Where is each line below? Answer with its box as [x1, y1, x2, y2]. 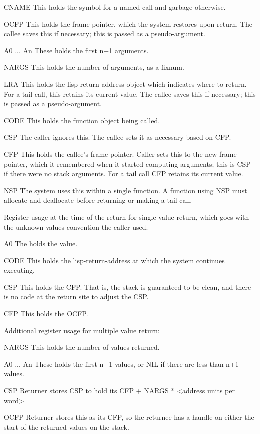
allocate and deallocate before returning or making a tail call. [4, 195, 192, 205]
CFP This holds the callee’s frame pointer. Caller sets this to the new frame [4, 148, 237, 159]
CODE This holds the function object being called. [4, 115, 160, 125]
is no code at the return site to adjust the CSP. [4, 291, 149, 302]
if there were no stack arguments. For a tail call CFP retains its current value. [4, 168, 243, 179]
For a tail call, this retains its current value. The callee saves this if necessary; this [4, 88, 256, 99]
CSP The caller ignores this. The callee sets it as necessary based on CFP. [4, 132, 231, 142]
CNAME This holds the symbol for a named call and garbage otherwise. [4, 2, 226, 12]
